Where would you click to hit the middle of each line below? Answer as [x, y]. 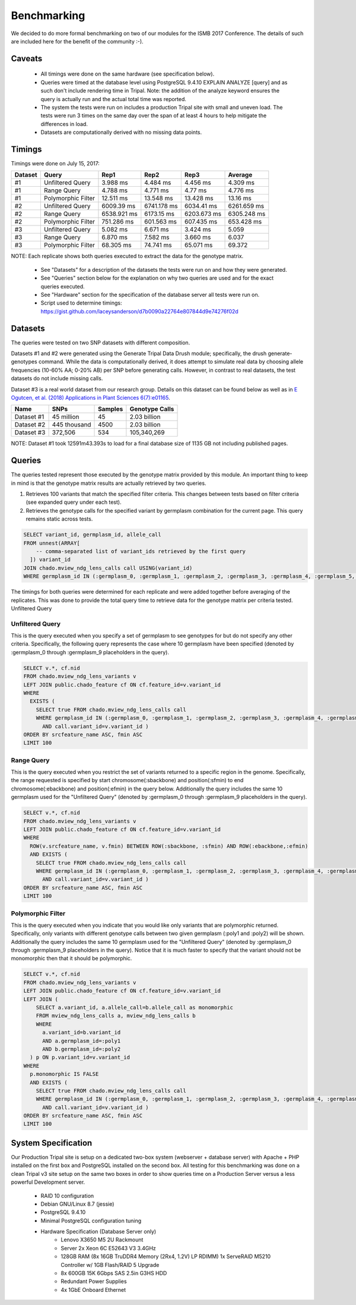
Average [240, 175]
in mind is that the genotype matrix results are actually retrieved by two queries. [109, 483]
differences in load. [64, 124]
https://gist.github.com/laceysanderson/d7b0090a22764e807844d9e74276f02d [139, 311]
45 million [66, 417]
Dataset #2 [30, 425]
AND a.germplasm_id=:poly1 [82, 1041]
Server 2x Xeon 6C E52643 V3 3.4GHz [109, 1248]
